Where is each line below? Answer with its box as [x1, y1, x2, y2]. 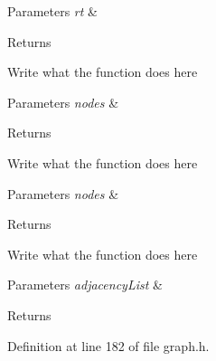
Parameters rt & [7, 2, 98, 20]
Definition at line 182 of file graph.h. [7, 336, 210, 355]
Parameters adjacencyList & [7, 275, 163, 294]
